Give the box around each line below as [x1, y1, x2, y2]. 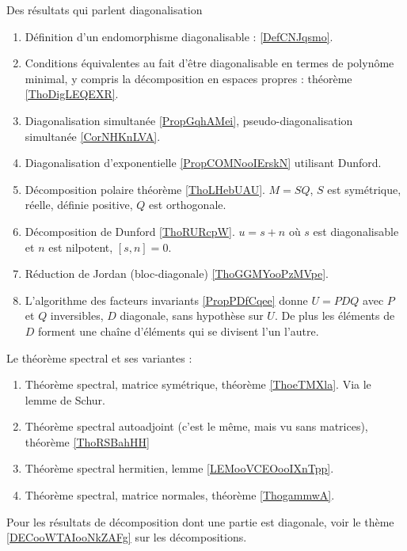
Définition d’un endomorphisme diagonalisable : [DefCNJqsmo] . [25, 28, 333, 44]
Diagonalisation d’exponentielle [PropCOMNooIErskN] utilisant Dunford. [25, 154, 382, 171]
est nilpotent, [48, 238, 113, 255]
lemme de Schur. [25, 391, 105, 408]
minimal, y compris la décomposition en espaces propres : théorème [25, 70, 352, 86]
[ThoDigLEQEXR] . [25, 85, 119, 102]
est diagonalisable [313, 222, 399, 239]
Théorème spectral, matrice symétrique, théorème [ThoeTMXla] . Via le [25, 376, 371, 393]
